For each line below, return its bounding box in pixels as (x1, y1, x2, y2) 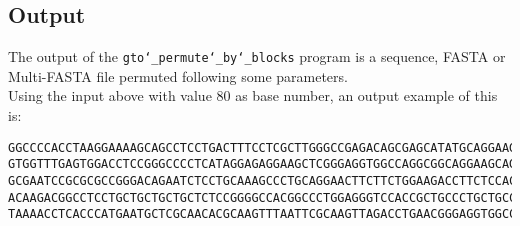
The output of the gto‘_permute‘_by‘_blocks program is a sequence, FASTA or (8, 46, 506, 67)
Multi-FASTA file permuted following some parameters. (8, 65, 348, 86)
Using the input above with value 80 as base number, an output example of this (8, 85, 498, 106)
